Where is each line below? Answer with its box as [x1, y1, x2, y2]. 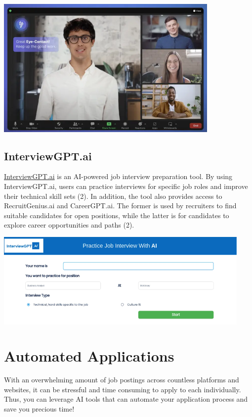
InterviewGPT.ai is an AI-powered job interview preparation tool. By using [4, 171, 233, 182]
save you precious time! [4, 403, 75, 414]
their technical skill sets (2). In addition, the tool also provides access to [4, 190, 222, 201]
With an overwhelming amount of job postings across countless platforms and [4, 374, 239, 384]
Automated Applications [4, 346, 174, 366]
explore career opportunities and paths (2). [4, 220, 134, 230]
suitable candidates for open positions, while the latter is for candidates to [4, 210, 229, 220]
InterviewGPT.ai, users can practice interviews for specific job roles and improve [4, 181, 248, 191]
